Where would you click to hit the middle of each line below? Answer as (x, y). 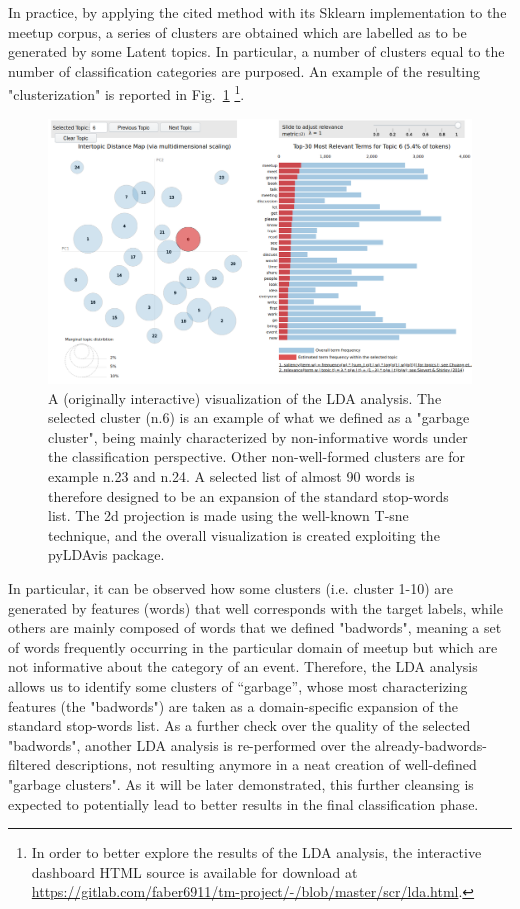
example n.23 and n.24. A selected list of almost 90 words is (231, 476)
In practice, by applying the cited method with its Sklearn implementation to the (257, 12)
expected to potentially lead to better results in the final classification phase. (243, 803)
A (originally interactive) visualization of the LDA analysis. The (245, 397)
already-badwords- (431, 744)
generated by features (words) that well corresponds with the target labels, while (255, 607)
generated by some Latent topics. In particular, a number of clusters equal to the (256, 51)
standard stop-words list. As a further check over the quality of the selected (239, 725)
